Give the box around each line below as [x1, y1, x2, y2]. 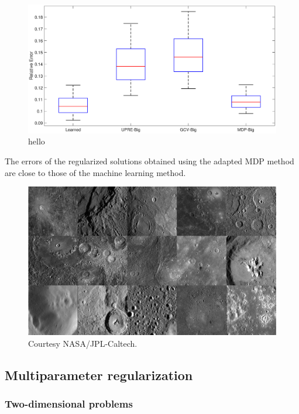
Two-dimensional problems [5, 396, 133, 410]
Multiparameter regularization [5, 365, 193, 384]
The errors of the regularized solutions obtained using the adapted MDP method [5, 155, 294, 167]
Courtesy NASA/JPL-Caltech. [28, 337, 138, 349]
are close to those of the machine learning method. [5, 166, 186, 178]
